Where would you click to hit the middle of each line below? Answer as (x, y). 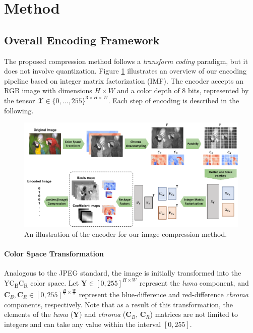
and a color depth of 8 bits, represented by (183, 90)
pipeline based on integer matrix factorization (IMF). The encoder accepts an (124, 80)
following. (19, 110)
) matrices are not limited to (194, 314)
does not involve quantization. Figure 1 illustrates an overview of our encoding (125, 71)
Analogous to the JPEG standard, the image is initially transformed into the (123, 272)
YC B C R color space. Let (42, 283)
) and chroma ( (103, 314)
